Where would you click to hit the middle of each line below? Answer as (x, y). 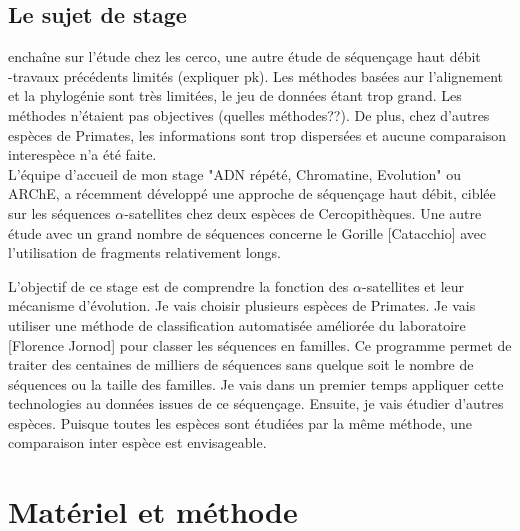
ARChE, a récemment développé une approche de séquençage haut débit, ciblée (252, 193)
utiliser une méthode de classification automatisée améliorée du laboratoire (237, 324)
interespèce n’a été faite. (82, 154)
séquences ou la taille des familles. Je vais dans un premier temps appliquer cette (256, 383)
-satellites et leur (413, 285)
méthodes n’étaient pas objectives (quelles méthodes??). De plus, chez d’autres (249, 114)
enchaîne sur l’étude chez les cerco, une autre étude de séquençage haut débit (244, 56)
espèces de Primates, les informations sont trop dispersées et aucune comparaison (257, 134)
